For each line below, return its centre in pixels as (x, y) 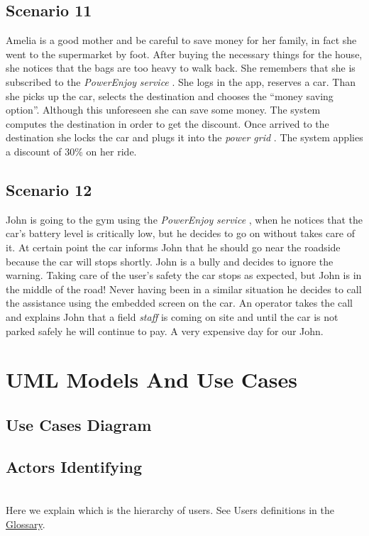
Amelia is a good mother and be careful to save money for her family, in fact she (181, 40)
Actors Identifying (74, 466)
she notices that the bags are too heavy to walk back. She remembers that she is (181, 68)
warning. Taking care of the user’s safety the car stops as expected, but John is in (184, 275)
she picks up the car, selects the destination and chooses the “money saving (170, 95)
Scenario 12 (49, 189)
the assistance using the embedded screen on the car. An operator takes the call (180, 303)
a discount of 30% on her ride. (71, 151)
